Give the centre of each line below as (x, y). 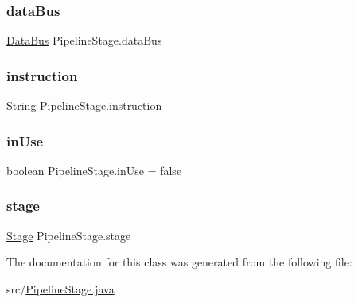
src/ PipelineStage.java (60, 288)
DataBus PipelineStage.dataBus (84, 40)
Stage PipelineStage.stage (69, 235)
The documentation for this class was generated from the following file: (179, 262)
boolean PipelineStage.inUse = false (94, 170)
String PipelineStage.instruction (84, 105)
